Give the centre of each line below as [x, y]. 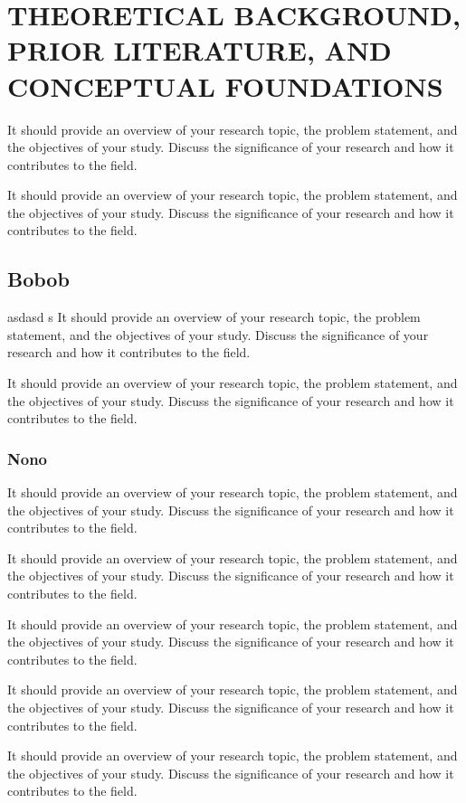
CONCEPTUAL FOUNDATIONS [225, 85]
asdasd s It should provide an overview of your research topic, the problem [214, 317]
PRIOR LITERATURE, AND [200, 50]
